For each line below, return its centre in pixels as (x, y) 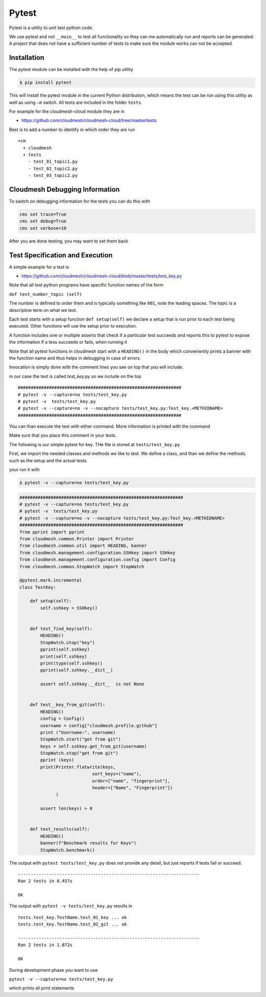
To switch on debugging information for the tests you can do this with (80, 201)
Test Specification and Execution (61, 255)
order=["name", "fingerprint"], (131, 781)
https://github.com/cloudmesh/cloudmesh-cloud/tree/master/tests (89, 121)
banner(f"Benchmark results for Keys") (88, 843)
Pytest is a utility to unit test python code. (51, 28)
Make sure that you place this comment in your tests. (63, 435)
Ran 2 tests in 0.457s (45, 881)
